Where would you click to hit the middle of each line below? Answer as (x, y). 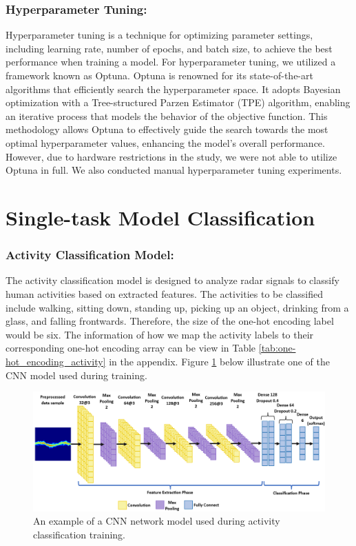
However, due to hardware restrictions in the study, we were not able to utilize (171, 156)
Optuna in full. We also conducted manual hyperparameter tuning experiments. (174, 170)
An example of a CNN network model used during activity (157, 521)
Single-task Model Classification (160, 217)
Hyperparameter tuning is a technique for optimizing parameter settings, (159, 35)
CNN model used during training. (76, 375)
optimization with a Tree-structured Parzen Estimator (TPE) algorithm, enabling (178, 102)
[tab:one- (277, 348)
